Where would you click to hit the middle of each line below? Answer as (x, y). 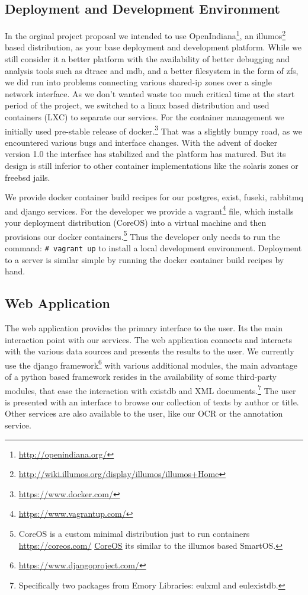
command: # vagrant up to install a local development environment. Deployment (153, 247)
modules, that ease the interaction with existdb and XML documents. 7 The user (150, 389)
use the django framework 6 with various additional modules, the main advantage (151, 364)
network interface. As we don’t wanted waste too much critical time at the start (150, 93)
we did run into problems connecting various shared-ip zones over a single (138, 82)
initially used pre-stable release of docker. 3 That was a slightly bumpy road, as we (153, 130)
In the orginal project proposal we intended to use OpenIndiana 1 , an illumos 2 (145, 35)
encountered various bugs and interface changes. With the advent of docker (141, 142)
